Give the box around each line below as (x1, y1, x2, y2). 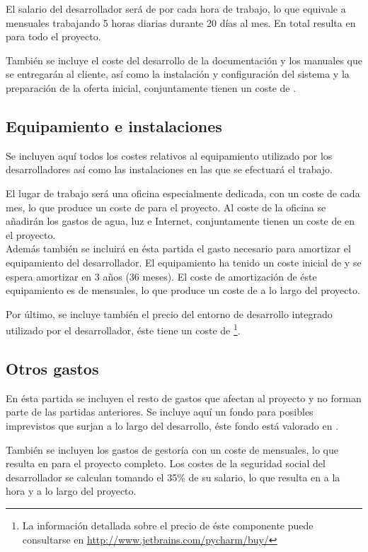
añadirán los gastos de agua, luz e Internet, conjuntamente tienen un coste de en (6, 213, 355, 228)
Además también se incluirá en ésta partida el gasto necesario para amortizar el (6, 241, 351, 256)
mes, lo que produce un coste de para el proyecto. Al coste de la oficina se (6, 199, 326, 214)
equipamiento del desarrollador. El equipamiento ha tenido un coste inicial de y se (6, 254, 362, 269)
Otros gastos (6, 357, 99, 379)
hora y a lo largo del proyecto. (6, 483, 137, 498)
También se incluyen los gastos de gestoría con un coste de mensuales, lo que (6, 442, 338, 457)
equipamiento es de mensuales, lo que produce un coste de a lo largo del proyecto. (6, 283, 360, 298)
